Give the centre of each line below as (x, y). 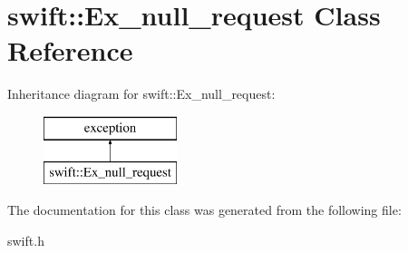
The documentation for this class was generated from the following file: (204, 210)
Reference (70, 50)
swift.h (26, 240)
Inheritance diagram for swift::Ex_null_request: (141, 94)
